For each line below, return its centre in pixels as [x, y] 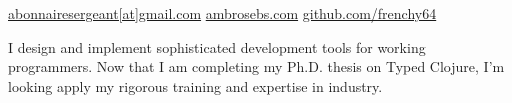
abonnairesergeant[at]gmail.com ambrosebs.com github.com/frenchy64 [222, 13]
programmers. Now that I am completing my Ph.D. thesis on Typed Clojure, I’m [256, 66]
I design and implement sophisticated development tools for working [217, 46]
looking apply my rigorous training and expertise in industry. [195, 85]
